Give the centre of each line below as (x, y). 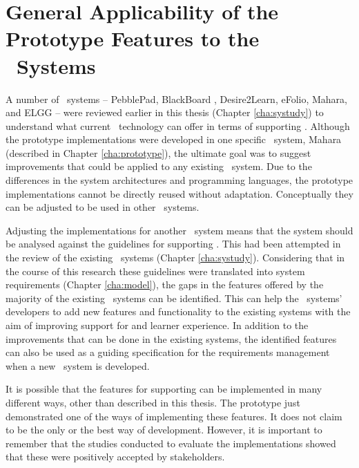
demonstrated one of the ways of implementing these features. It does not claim (174, 416)
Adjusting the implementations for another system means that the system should (179, 230)
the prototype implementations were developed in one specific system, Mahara (174, 139)
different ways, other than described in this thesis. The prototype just (153, 402)
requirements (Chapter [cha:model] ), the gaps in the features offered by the (165, 284)
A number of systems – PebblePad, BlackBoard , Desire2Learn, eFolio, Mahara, (176, 99)
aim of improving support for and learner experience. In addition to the (157, 325)
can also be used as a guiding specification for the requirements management (168, 352)
